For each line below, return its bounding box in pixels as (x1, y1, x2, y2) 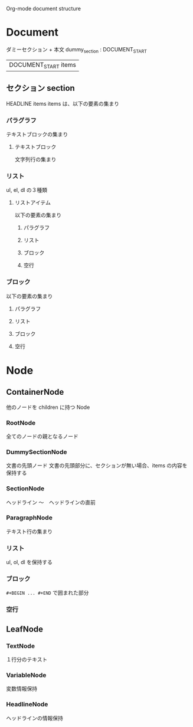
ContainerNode (6, 387, 64, 397)
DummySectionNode (6, 448, 67, 456)
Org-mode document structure (6, 5, 81, 12)
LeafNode (6, 624, 43, 634)
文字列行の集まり (14, 156, 57, 163)
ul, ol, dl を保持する (6, 559, 53, 566)
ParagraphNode (6, 513, 53, 522)
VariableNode (6, 671, 47, 679)
